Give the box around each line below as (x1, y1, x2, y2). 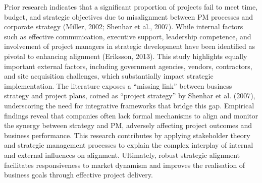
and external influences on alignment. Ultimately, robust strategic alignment (4, 149, 240, 160)
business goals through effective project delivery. (4, 169, 153, 180)
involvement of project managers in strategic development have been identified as (4, 41, 255, 51)
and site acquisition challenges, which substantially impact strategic (4, 71, 214, 81)
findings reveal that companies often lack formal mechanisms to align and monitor (4, 110, 258, 120)
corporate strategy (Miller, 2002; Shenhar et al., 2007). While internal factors (4, 21, 243, 32)
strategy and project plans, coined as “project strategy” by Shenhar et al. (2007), (4, 90, 255, 101)
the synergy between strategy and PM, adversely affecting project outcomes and (4, 120, 252, 131)
